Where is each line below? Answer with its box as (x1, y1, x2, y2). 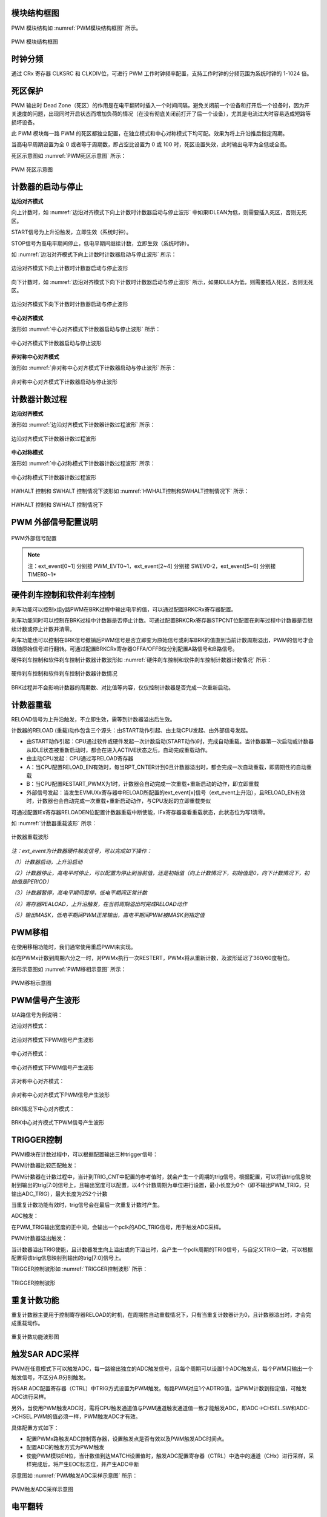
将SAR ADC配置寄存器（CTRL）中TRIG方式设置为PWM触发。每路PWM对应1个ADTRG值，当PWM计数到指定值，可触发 (11, 1385, 307, 1392)
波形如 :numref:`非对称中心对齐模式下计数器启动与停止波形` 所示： (11, 364, 177, 371)
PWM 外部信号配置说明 (11, 517, 98, 527)
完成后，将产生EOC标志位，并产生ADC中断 (31, 1461, 139, 1468)
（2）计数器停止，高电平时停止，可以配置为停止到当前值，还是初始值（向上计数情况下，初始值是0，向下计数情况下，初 (11, 870, 310, 877)
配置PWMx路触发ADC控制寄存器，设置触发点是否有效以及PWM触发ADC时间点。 (26, 1435, 228, 1442)
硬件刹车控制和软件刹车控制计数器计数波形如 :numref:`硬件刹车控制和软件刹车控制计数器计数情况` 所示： (11, 656, 272, 663)
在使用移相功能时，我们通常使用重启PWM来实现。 (11, 943, 136, 950)
